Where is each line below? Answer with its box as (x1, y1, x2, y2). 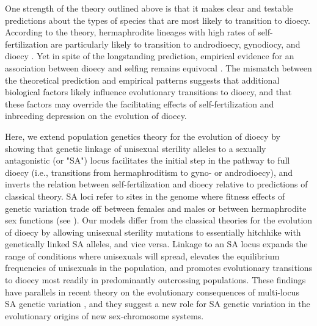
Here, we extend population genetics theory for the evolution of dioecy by (5, 129, 280, 142)
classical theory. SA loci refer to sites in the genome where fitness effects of (5, 189, 285, 202)
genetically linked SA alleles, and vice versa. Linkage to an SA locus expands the (5, 237, 308, 250)
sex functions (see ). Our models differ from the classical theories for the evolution (5, 214, 313, 226)
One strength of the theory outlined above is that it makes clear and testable (5, 2, 293, 14)
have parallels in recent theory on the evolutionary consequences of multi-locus (5, 285, 299, 298)
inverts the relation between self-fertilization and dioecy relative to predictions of (5, 178, 308, 190)
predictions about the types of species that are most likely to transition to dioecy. (5, 13, 310, 26)
